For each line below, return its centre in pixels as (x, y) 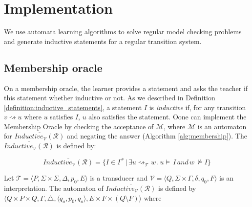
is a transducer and (119, 178)
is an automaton (222, 126)
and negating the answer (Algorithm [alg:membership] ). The (157, 136)
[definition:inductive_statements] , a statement (73, 107)
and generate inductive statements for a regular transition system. (103, 41)
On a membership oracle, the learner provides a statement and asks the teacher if (126, 88)
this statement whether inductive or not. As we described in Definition (110, 98)
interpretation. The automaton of (54, 188)
